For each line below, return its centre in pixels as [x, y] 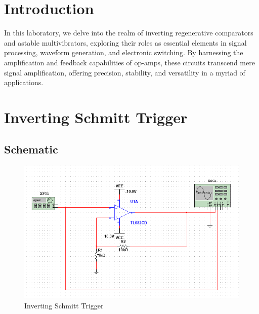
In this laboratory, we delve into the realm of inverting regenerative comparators [129, 33]
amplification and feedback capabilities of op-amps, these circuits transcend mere [129, 62]
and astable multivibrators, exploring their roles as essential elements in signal [125, 42]
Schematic [31, 149]
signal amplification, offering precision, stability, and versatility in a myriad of [125, 72]
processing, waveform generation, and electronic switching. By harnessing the [124, 52]
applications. [24, 82]
